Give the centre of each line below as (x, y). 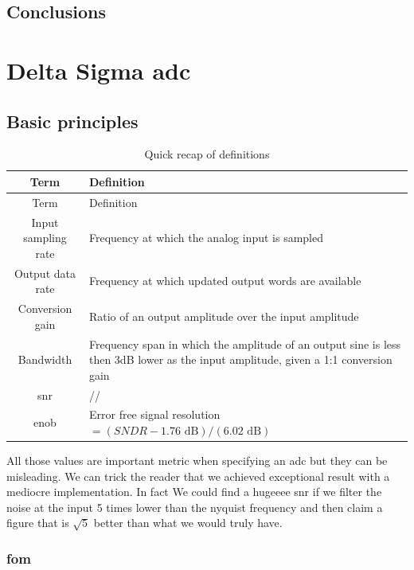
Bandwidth (45, 359)
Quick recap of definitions (207, 154)
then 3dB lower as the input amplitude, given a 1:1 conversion (240, 359)
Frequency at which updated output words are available (225, 281)
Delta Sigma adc (99, 70)
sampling (45, 238)
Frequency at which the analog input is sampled (206, 238)
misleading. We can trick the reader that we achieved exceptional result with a (198, 476)
